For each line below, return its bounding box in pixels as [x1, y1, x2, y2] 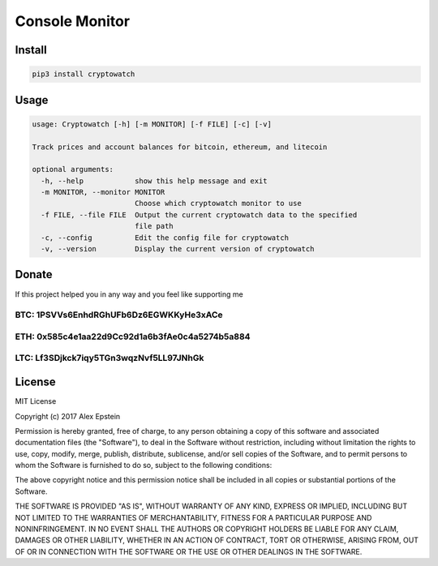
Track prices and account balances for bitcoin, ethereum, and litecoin [32, 142, 328, 152]
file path [134, 221, 174, 231]
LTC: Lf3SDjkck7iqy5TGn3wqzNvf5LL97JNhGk [15, 353, 204, 364]
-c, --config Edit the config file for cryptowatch [41, 233, 290, 242]
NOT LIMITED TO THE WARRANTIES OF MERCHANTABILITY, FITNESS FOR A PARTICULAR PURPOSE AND [15, 512, 372, 522]
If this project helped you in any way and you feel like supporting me [15, 289, 243, 299]
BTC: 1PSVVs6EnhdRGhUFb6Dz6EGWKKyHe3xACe [15, 309, 223, 320]
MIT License [15, 397, 57, 406]
